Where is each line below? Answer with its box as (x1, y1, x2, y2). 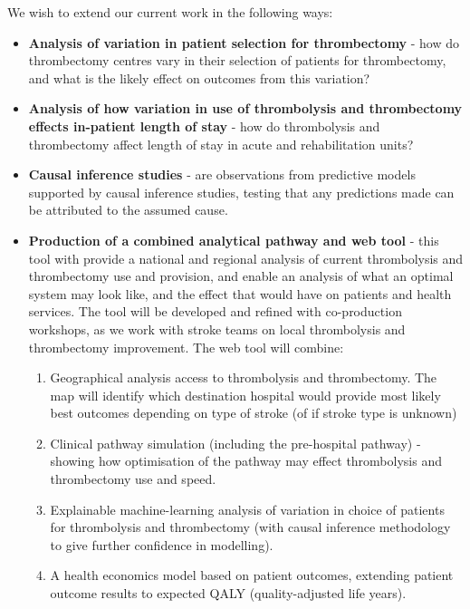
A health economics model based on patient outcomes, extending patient (50, 565, 454, 585)
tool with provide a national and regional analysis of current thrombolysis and (28, 248, 464, 267)
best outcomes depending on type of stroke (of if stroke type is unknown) (50, 403, 457, 422)
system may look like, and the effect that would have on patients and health (28, 284, 452, 303)
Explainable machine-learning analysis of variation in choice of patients (50, 499, 445, 518)
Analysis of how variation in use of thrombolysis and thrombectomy (28, 99, 463, 118)
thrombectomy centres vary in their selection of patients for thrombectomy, (28, 51, 446, 70)
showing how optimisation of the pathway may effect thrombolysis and (50, 451, 442, 470)
